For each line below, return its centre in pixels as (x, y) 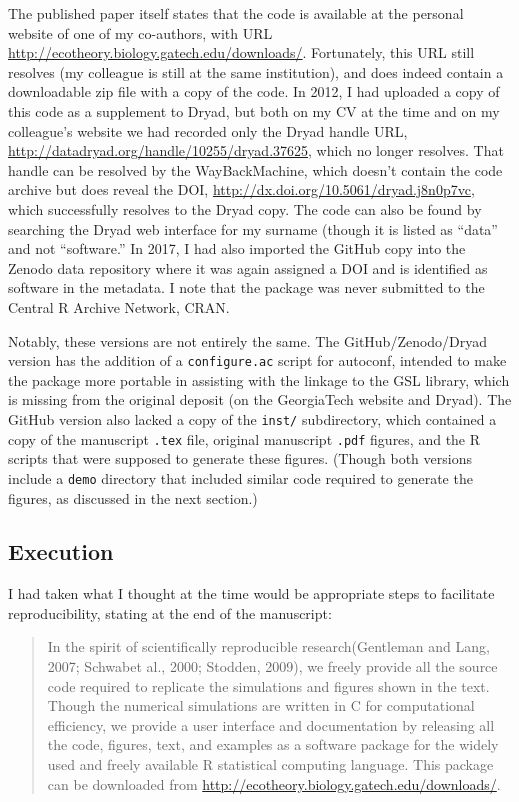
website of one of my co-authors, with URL (140, 32)
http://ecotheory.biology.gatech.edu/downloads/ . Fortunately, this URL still (241, 52)
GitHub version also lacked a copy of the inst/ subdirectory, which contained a (252, 418)
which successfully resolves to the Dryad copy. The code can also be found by (245, 208)
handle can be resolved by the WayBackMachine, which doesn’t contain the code (255, 169)
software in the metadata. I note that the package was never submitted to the (246, 287)
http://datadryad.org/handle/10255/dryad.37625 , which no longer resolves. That (256, 150)
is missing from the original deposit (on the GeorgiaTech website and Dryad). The (260, 399)
